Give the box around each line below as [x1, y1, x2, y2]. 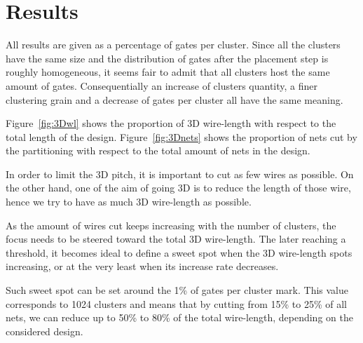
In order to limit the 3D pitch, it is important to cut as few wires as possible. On [6, 166, 354, 181]
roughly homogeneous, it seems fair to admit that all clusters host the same [6, 65, 330, 79]
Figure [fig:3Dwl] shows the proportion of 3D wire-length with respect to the [6, 116, 336, 130]
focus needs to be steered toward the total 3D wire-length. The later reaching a [6, 231, 346, 246]
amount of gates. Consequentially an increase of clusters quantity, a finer [6, 78, 318, 93]
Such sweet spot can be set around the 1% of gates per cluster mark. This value [6, 283, 349, 297]
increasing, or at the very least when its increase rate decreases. [6, 259, 279, 274]
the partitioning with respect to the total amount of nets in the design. [6, 143, 310, 158]
